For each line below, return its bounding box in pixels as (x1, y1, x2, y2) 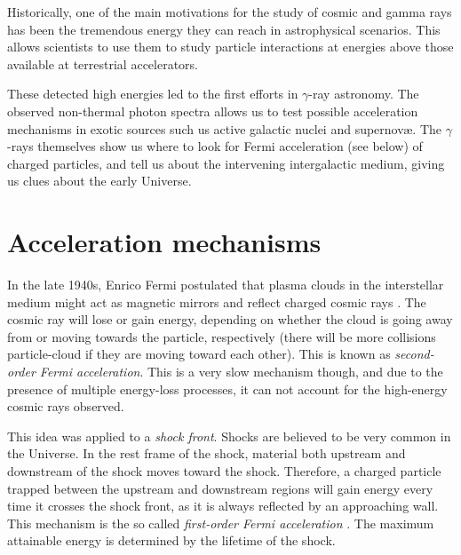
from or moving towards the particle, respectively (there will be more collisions (7, 327, 436, 345)
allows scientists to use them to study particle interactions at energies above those (7, 37, 454, 56)
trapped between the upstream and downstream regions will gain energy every (7, 479, 433, 497)
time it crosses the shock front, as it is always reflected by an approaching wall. (7, 496, 439, 515)
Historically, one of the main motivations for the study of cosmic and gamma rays (7, 3, 452, 20)
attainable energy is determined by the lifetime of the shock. (7, 531, 336, 550)
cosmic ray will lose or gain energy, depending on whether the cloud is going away (7, 310, 453, 329)
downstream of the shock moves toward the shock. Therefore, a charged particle (7, 462, 441, 480)
